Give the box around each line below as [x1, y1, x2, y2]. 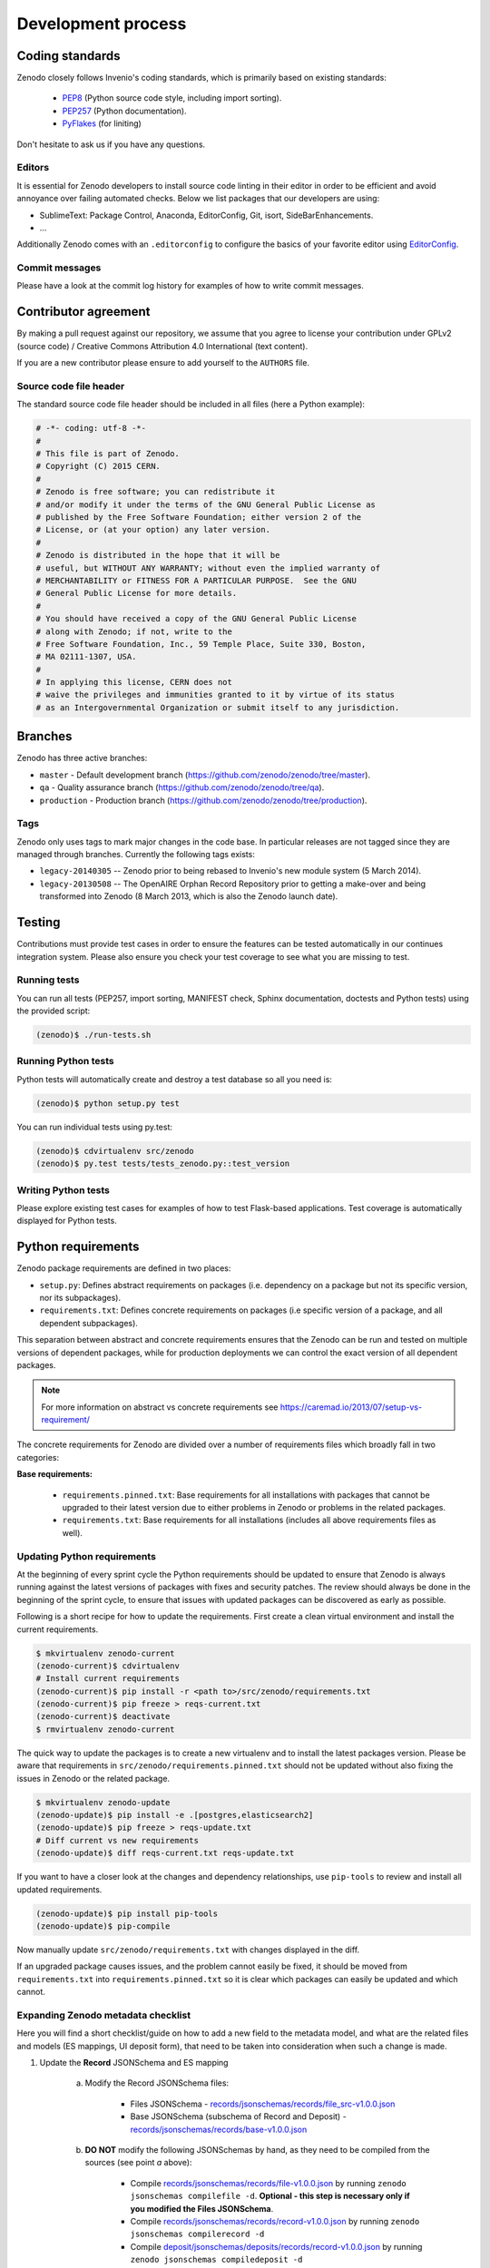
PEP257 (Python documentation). [62, 105, 187, 116]
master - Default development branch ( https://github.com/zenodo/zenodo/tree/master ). [39, 769, 371, 780]
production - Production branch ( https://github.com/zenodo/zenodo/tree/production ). [39, 795, 367, 806]
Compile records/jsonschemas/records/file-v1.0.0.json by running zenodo [130, 2177, 407, 2188]
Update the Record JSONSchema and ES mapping [39, 2057, 229, 2068]
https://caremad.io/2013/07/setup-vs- [279, 1402, 422, 1413]
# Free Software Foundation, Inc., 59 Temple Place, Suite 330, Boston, [35, 639, 367, 649]
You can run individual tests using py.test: [16, 1121, 172, 1132]
